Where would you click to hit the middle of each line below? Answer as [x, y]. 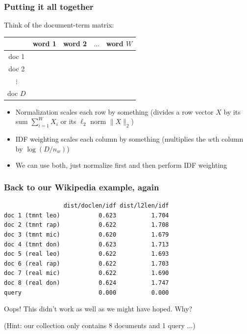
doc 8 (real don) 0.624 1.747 [86, 283]
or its [68, 121]
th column [228, 139]
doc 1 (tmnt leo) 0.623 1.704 [86, 215]
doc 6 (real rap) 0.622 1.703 [86, 263]
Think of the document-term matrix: [59, 25]
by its [232, 111]
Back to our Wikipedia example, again [82, 187]
